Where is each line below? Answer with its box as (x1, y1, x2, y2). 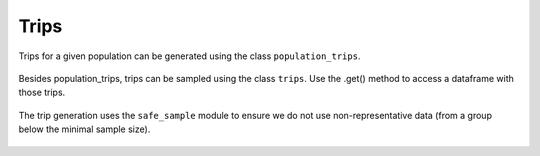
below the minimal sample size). (18, 123, 151, 135)
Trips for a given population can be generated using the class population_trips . (18, 50, 361, 62)
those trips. (18, 86, 66, 99)
